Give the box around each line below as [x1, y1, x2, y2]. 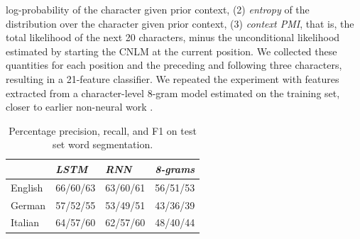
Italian [11, 215, 40, 230]
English [11, 179, 43, 194]
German [11, 197, 46, 212]
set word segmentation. [53, 137, 153, 152]
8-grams [155, 161, 195, 176]
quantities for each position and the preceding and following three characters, [6, 57, 342, 72]
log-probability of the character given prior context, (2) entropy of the [6, 2, 310, 16]
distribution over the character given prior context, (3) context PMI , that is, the [6, 16, 354, 30]
